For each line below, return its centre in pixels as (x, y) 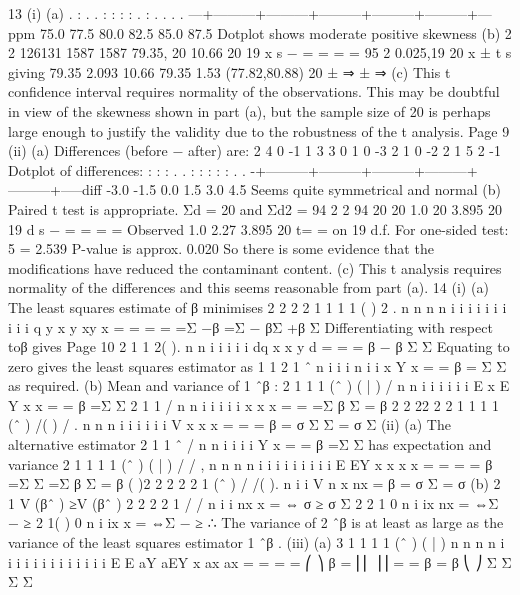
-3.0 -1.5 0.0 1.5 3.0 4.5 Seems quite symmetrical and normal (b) (303, 189)
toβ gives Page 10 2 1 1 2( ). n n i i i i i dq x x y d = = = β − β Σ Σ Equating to (259, 346)
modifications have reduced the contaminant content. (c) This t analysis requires (255, 267)
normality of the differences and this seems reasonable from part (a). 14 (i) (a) (248, 287)
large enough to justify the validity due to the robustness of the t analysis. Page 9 (259, 130)
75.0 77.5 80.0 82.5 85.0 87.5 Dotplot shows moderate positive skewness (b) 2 (275, 32)
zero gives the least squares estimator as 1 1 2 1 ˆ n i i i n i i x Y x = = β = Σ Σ (257, 365)
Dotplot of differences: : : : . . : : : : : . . (127, 169)
